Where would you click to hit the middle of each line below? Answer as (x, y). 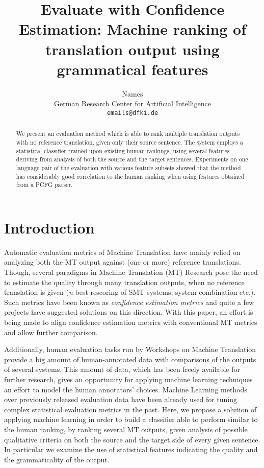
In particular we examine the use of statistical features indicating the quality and (131, 449)
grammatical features (133, 69)
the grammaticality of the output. (57, 459)
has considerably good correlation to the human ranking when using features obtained (130, 176)
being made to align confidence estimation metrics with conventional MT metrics (131, 322)
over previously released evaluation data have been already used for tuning (121, 399)
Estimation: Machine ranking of (133, 29)
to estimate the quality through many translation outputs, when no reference (124, 282)
